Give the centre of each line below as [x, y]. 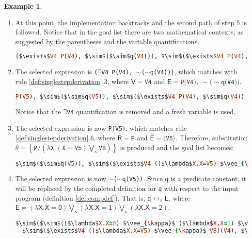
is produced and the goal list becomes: [177, 147]
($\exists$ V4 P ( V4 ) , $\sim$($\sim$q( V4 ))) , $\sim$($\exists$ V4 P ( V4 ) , [132, 57]
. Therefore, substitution [212, 137]
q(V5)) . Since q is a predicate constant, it [184, 178]
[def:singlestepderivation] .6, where [65, 137]
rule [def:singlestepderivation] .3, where [72, 81]
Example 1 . [23, 6]
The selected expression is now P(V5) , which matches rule [101, 128]
